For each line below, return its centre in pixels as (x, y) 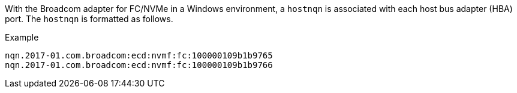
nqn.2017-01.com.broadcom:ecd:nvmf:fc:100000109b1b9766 (139, 65)
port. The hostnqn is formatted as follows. (89, 19)
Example (22, 37)
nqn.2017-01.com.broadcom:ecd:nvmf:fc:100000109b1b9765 (139, 55)
